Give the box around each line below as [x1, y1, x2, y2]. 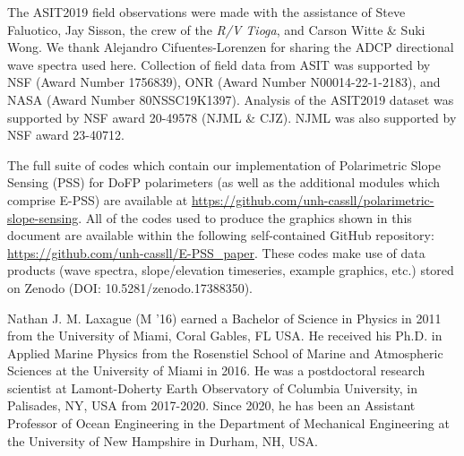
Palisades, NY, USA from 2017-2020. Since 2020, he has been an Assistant [7, 396, 416, 415]
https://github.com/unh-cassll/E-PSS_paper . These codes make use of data [7, 243, 425, 262]
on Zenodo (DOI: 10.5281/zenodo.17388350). [7, 278, 253, 297]
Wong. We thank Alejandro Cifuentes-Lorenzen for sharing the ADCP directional [7, 38, 454, 56]
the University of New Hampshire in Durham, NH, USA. [7, 431, 318, 450]
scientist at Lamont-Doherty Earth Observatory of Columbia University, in [7, 378, 418, 397]
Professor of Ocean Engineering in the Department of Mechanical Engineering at [7, 414, 450, 433]
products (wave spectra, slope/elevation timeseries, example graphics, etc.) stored [7, 261, 454, 280]
